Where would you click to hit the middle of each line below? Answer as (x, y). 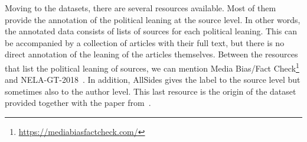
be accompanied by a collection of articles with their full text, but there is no (145, 42)
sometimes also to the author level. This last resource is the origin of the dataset (151, 91)
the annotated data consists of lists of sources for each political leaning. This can (151, 31)
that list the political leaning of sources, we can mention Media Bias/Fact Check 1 (152, 67)
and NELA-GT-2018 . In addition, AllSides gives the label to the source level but (153, 80)
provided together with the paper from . (78, 103)
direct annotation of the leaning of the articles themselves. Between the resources (151, 54)
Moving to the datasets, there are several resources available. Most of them (141, 8)
